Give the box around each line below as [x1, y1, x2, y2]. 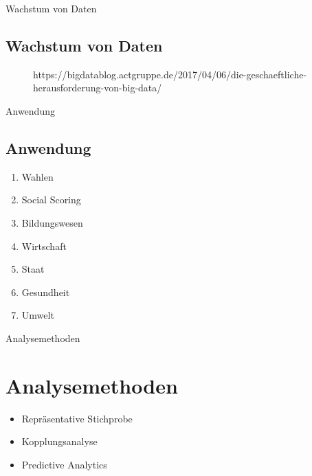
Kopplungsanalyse [21, 434, 98, 449]
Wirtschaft [21, 238, 67, 253]
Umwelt [21, 308, 54, 322]
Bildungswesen [21, 215, 83, 229]
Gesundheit [21, 284, 70, 299]
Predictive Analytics [21, 457, 107, 471]
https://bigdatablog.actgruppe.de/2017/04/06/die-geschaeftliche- [33, 67, 307, 81]
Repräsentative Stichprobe [21, 411, 133, 425]
